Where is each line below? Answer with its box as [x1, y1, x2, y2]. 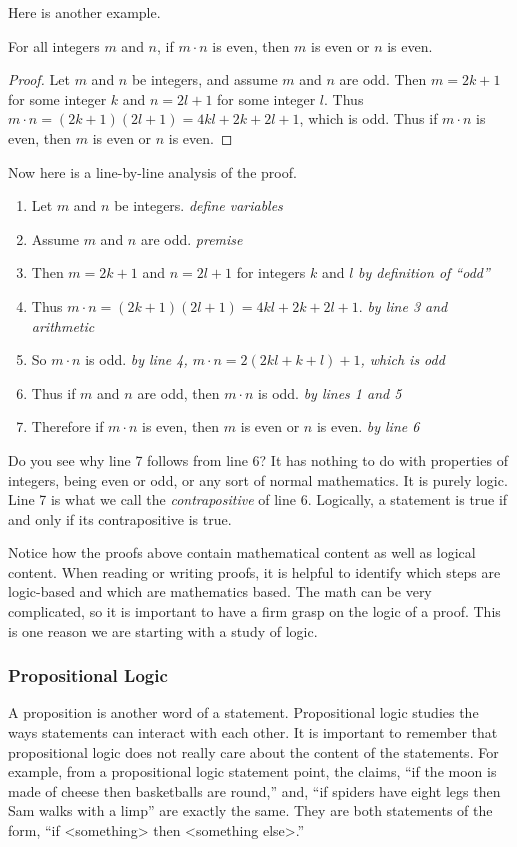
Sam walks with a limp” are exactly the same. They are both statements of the [8, 800, 493, 821]
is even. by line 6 [316, 416, 420, 437]
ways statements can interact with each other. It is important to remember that [8, 722, 498, 743]
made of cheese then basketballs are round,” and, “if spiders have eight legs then [8, 780, 501, 801]
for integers [236, 262, 306, 283]
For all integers [8, 35, 100, 56]
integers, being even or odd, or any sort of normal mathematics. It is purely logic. [8, 469, 508, 490]
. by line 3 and [358, 295, 448, 316]
